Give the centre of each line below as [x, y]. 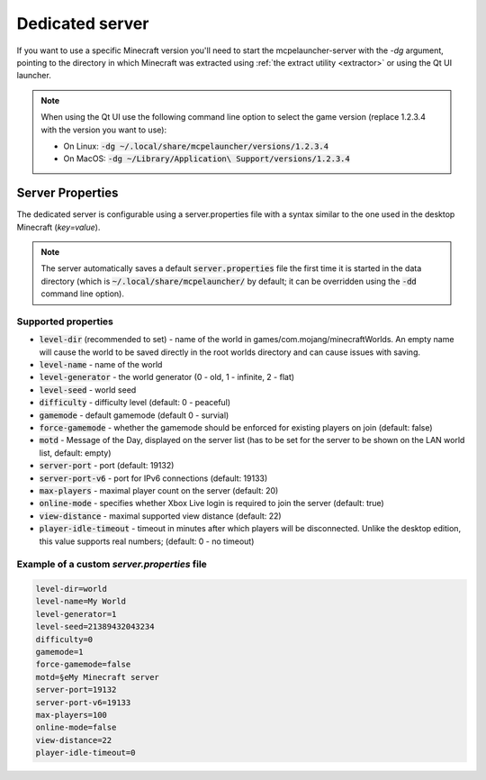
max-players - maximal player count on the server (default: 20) [159, 490]
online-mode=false [76, 728]
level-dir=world [72, 589]
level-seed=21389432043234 [95, 627]
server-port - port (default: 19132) [107, 466]
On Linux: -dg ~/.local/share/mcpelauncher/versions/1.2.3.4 [196, 146]
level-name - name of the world [101, 365]
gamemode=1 [59, 652]
